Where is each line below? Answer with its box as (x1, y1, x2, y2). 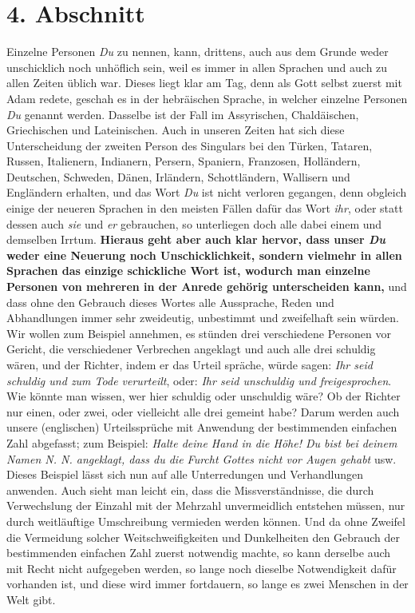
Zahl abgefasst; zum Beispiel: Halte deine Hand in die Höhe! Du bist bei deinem (6, 434, 397, 451)
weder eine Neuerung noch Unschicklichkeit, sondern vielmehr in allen (6, 246, 402, 263)
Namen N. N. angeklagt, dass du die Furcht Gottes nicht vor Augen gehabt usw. (6, 450, 397, 467)
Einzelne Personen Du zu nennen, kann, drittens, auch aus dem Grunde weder (6, 43, 389, 60)
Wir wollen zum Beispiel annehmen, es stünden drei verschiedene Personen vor (6, 324, 391, 341)
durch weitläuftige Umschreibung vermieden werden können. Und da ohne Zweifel (6, 512, 405, 529)
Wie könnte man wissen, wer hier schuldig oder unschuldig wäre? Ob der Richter (6, 388, 401, 404)
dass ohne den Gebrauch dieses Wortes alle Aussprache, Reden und (6, 293, 334, 310)
